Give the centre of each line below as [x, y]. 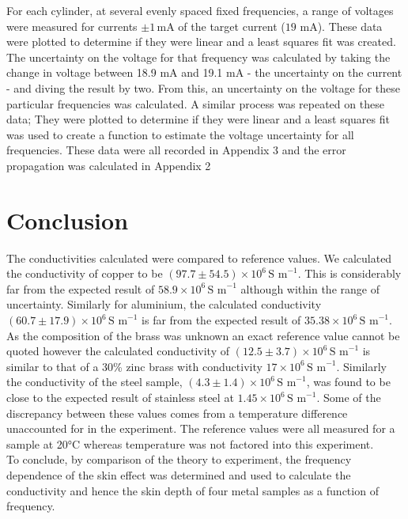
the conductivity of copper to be [85, 273]
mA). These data [341, 26]
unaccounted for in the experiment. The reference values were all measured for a [201, 428]
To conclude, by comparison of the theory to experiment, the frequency [179, 459]
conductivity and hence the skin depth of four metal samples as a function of [193, 490]
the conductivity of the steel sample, [94, 382]
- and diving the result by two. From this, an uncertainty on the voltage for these [203, 87]
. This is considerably [349, 273]
